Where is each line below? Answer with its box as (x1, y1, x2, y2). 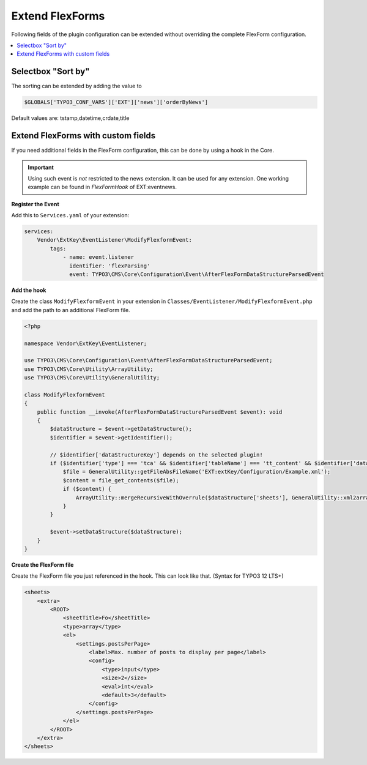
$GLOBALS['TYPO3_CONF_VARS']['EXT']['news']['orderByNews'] (24, 99, 209, 106)
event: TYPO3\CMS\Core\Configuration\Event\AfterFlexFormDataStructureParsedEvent (69, 271, 324, 278)
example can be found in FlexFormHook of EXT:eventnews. (28, 184, 177, 191)
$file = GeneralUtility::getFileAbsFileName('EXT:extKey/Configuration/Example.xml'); (62, 468, 331, 476)
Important (28, 163, 54, 171)
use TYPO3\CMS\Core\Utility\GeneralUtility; (24, 374, 160, 381)
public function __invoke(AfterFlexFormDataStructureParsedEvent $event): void (37, 408, 283, 416)
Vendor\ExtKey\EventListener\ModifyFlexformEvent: (37, 236, 192, 244)
